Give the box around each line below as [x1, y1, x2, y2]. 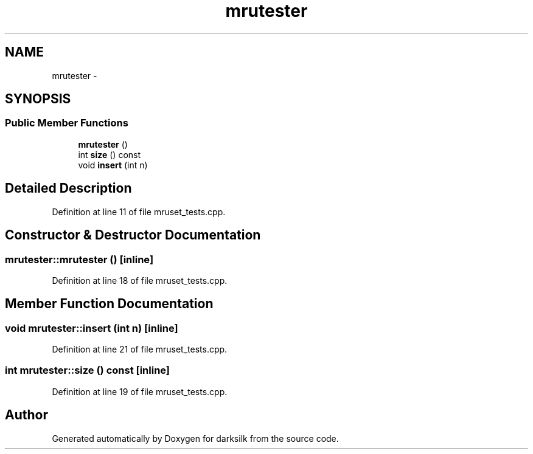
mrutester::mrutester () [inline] [5, 253, 154, 266]
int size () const [78, 149, 141, 160]
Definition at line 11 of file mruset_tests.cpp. [52, 206, 226, 217]
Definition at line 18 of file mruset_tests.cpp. [52, 275, 228, 286]
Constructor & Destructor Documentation [5, 227, 261, 243]
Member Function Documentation [5, 296, 214, 312]
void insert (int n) [78, 159, 148, 170]
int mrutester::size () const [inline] [5, 364, 170, 377]
